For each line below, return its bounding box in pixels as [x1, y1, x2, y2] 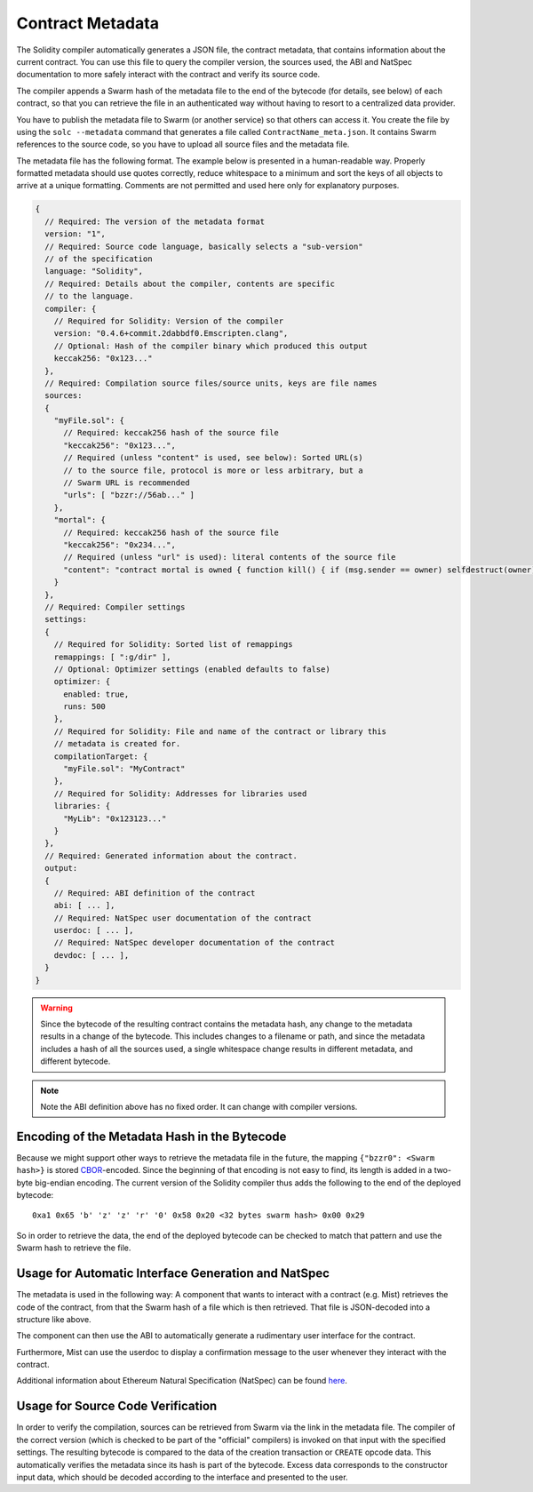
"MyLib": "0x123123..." [63, 813, 167, 824]
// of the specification [44, 254, 153, 264]
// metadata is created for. [53, 738, 181, 749]
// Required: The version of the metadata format [44, 216, 266, 227]
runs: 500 [63, 702, 107, 712]
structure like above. [16, 1313, 92, 1324]
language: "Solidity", [44, 267, 144, 276]
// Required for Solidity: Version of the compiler [53, 315, 284, 326]
